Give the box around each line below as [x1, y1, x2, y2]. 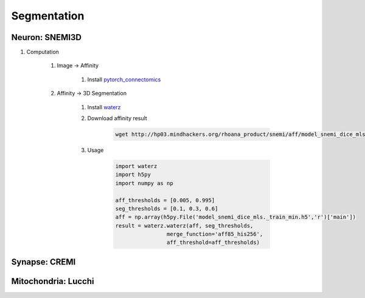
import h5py [115, 171, 151, 178]
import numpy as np [115, 180, 173, 186]
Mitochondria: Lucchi [11, 276, 94, 286]
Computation [26, 49, 59, 56]
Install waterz [87, 103, 121, 110]
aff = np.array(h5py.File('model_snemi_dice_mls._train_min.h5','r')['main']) [115, 214, 356, 221]
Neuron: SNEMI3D [11, 32, 82, 42]
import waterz [115, 163, 158, 169]
